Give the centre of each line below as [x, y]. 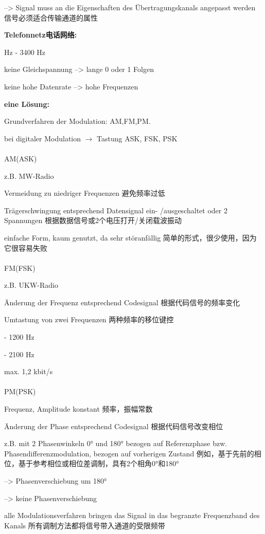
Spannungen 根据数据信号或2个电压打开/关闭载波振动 [93, 220]
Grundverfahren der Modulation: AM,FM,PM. [77, 121]
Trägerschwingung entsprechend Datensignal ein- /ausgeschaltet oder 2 [116, 210]
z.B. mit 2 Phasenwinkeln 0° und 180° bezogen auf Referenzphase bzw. [116, 443]
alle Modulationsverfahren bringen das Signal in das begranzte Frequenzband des [132, 515]
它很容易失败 [26, 247]
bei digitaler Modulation [43, 138]
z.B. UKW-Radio [31, 285]
